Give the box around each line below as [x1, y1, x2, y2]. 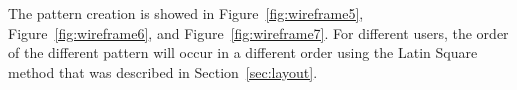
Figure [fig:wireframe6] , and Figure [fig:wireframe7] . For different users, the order [8, 22, 509, 43]
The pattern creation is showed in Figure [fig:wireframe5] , [8, 3, 364, 23]
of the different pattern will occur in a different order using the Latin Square [8, 42, 478, 63]
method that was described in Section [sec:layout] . [8, 61, 318, 82]
